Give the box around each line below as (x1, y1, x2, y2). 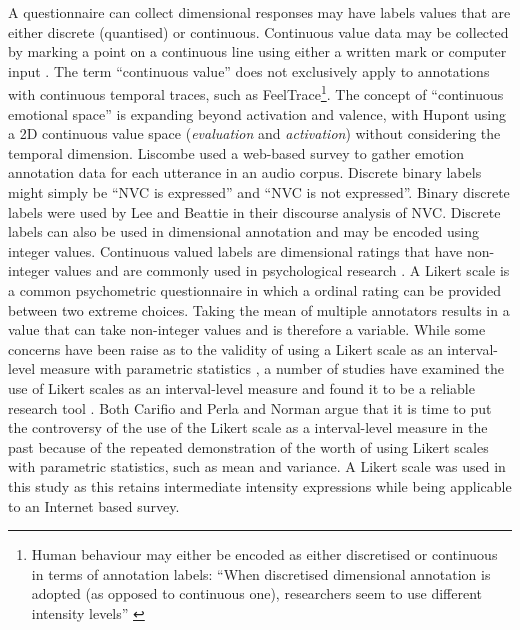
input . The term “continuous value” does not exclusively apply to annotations (8, 60, 490, 81)
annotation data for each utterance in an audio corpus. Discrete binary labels (8, 162, 482, 183)
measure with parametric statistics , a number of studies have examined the (39, 358, 505, 379)
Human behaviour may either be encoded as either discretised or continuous (31, 544, 498, 565)
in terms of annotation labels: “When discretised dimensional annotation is (31, 563, 491, 584)
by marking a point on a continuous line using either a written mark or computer (8, 41, 507, 62)
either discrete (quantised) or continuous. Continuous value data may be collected (8, 21, 509, 42)
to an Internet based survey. (8, 495, 180, 516)
